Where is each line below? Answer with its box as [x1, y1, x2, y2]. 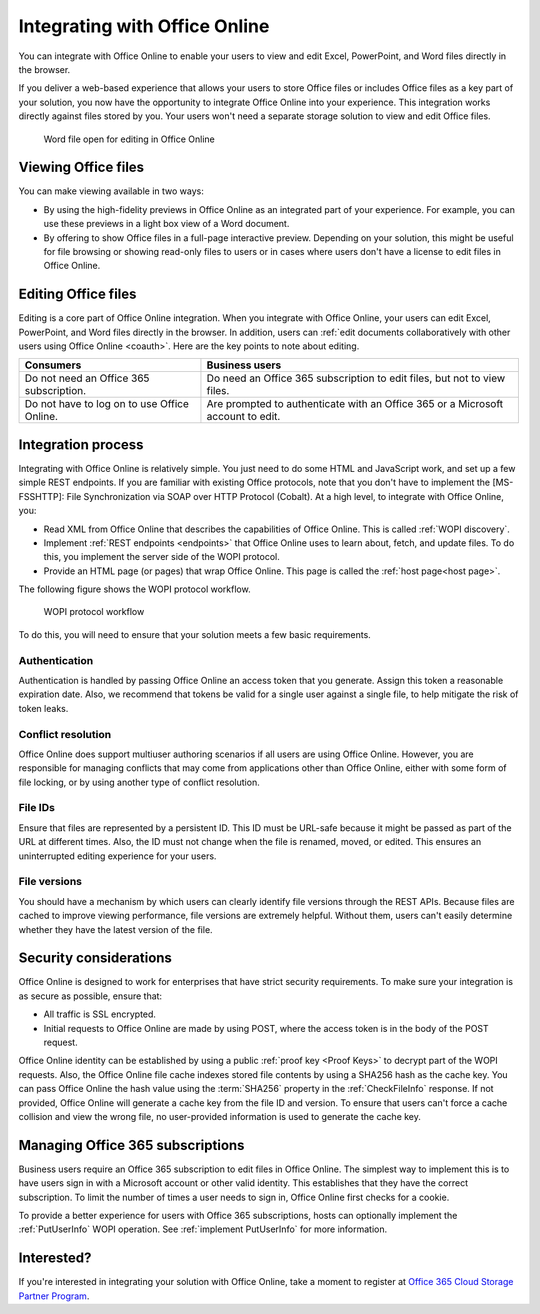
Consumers [24, 358, 82, 372]
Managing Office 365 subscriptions [18, 1136, 245, 1154]
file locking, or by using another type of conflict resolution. [18, 776, 260, 788]
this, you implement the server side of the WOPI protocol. [43, 551, 280, 563]
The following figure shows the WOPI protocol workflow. [18, 583, 251, 595]
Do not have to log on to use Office [24, 397, 190, 411]
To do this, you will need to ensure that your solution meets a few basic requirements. [18, 628, 372, 640]
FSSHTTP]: [18, 490, 65, 502]
